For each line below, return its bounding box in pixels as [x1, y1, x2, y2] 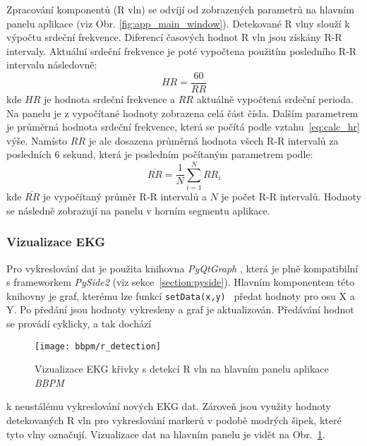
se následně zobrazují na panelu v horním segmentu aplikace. [6, 203, 270, 217]
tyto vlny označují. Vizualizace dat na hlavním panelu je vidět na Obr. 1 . [6, 426, 325, 441]
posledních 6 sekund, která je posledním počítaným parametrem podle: [6, 147, 313, 162]
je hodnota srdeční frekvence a [44, 92, 176, 107]
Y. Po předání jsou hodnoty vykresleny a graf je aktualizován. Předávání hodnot [6, 302, 354, 317]
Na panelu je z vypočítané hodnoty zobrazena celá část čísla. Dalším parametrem [6, 105, 359, 120]
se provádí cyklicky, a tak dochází [6, 315, 152, 330]
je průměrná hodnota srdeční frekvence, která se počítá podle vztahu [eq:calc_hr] [6, 119, 360, 134]
